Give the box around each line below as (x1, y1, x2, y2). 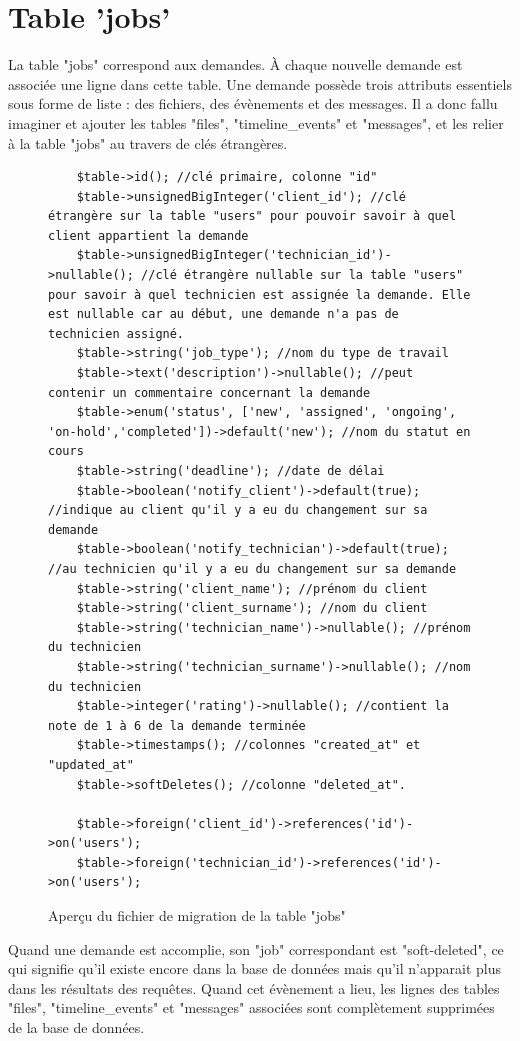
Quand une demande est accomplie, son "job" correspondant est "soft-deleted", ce (8, 938, 504, 959)
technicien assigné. (48, 326, 185, 341)
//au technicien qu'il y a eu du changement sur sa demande (48, 561, 457, 576)
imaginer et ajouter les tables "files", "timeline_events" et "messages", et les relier (8, 112, 504, 133)
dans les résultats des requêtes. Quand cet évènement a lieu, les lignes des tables (8, 977, 500, 998)
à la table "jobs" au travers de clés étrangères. (8, 132, 288, 153)
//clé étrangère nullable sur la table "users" (141, 268, 464, 283)
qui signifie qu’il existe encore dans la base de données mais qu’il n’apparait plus (8, 958, 501, 979)
